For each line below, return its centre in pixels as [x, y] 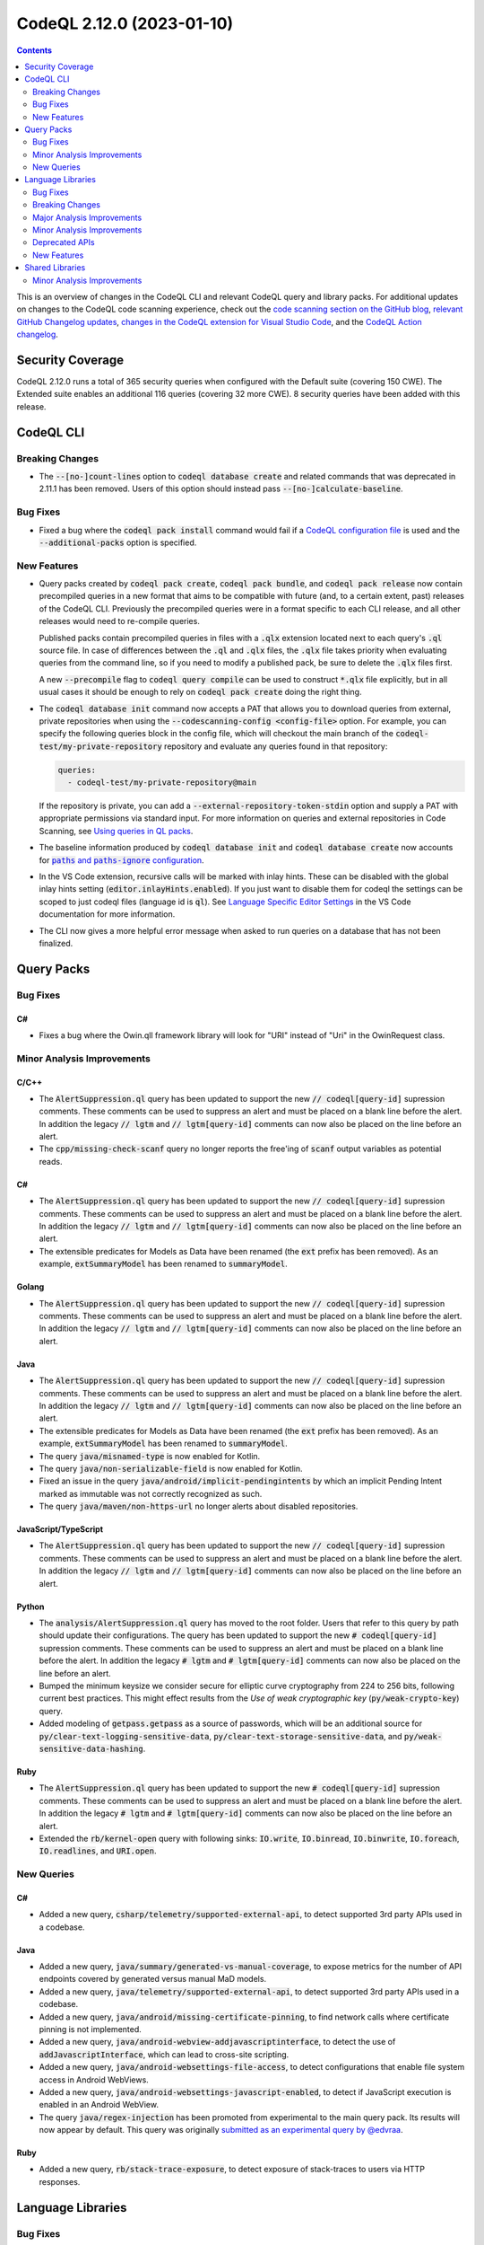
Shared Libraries [55, 268]
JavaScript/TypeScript [60, 1529]
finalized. [56, 943]
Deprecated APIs [64, 242]
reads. [51, 1161]
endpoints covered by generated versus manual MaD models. [153, 1979]
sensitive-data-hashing [91, 1748]
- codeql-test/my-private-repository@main [162, 783]
